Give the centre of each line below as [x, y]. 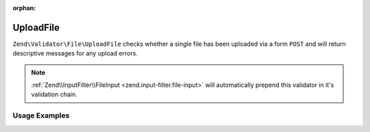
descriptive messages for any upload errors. [75, 53]
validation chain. [54, 94]
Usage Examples [41, 116]
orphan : [24, 8]
